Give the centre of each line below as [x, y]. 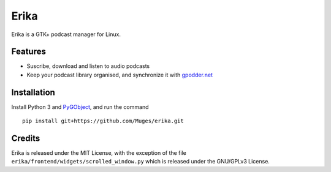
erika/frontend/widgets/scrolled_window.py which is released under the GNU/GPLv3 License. [140, 162]
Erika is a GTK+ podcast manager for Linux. [66, 34]
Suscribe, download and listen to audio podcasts [88, 66]
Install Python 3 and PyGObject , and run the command [80, 107]
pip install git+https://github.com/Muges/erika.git [103, 121]
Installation [33, 92]
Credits [26, 138]
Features [29, 52]
